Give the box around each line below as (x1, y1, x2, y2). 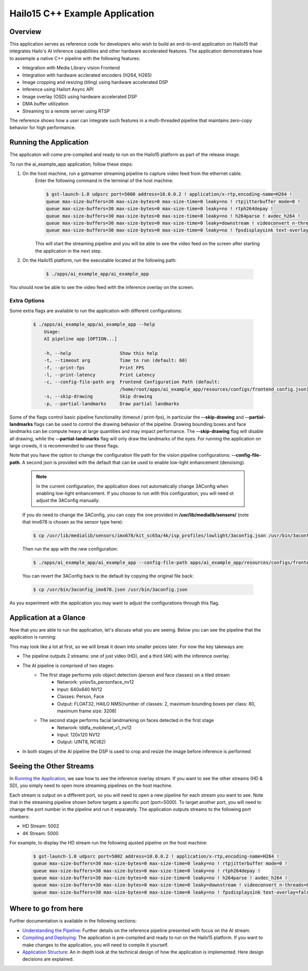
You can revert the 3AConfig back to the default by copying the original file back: (22, 573, 194, 579)
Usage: (44, 329, 61, 334)
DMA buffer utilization (22, 101, 69, 107)
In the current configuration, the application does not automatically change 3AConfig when (36, 483, 228, 489)
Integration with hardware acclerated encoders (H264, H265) (22, 72, 152, 78)
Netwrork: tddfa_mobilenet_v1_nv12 (57, 724, 132, 730)
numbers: (9, 813, 30, 820)
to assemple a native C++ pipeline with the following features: (9, 55, 141, 61)
